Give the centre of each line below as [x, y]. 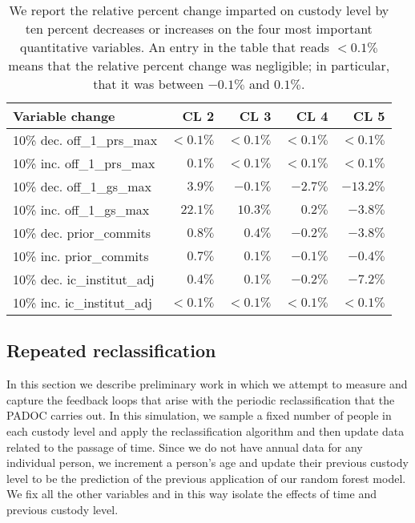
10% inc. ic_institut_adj [83, 302]
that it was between [149, 84]
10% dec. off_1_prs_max [85, 140]
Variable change [64, 116]
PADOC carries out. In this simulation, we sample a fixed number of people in [199, 415]
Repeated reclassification [111, 350]
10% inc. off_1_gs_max [81, 209]
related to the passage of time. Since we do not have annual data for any [185, 447]
